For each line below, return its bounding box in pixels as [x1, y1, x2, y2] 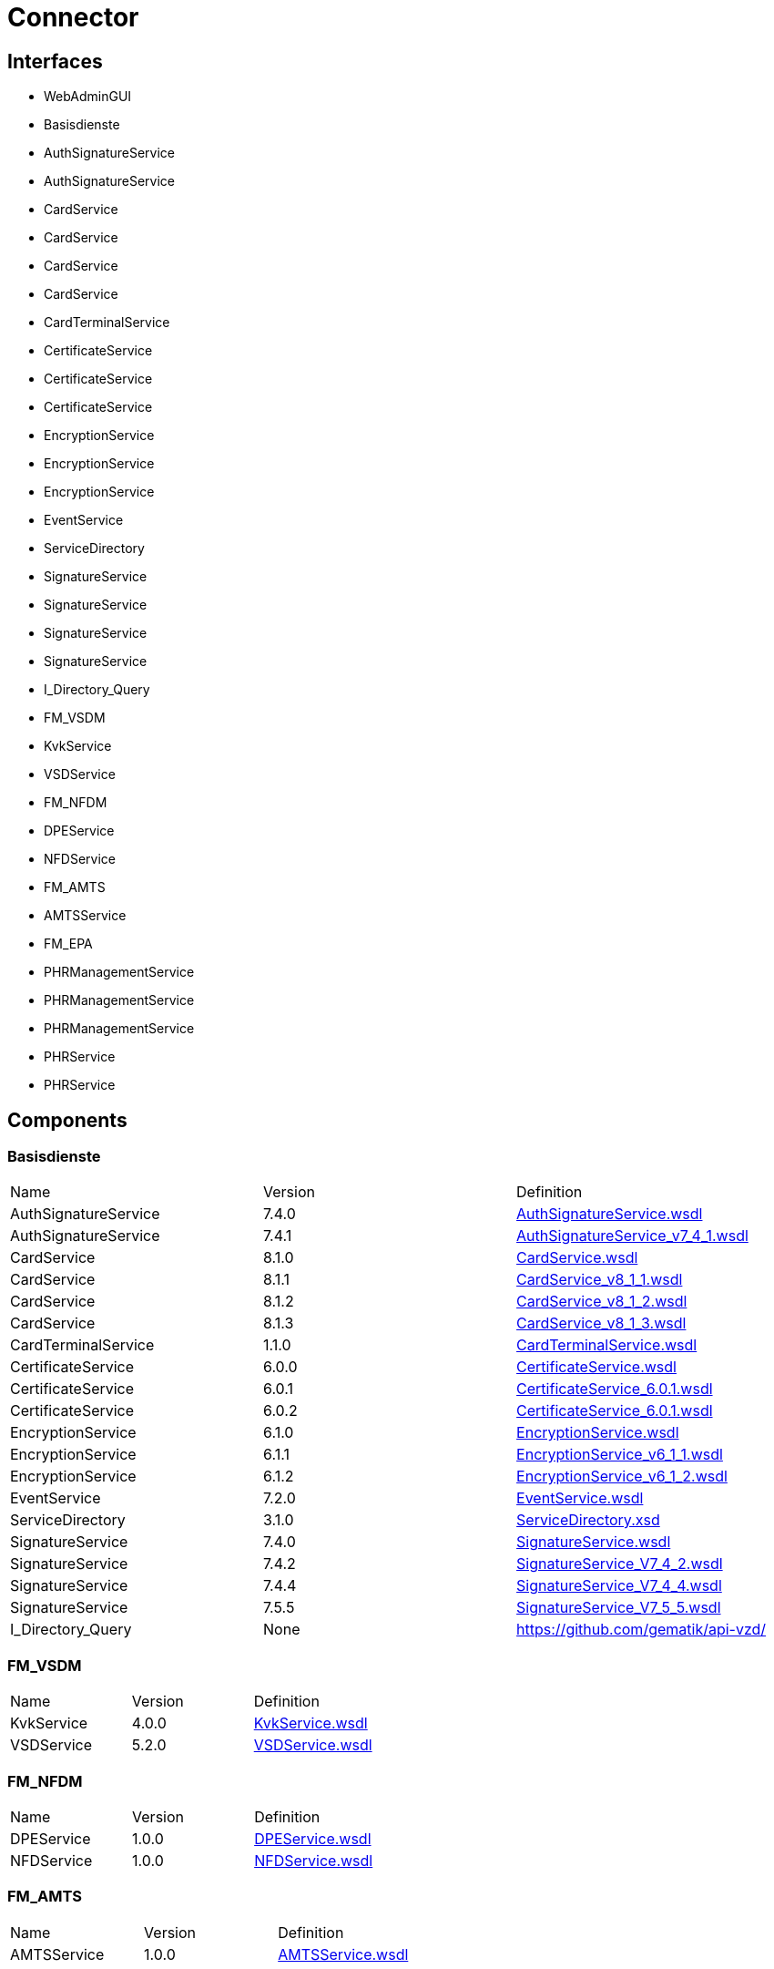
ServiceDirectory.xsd [516, 1511, 660, 1530]
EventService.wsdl [516, 1489, 644, 1508]
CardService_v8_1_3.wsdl [516, 1314, 687, 1333]
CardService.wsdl [516, 1248, 638, 1267]
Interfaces [7, 49, 103, 73]
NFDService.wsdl [254, 1851, 373, 1870]
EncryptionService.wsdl [516, 1423, 679, 1442]
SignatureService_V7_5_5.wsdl [516, 1598, 721, 1617]
